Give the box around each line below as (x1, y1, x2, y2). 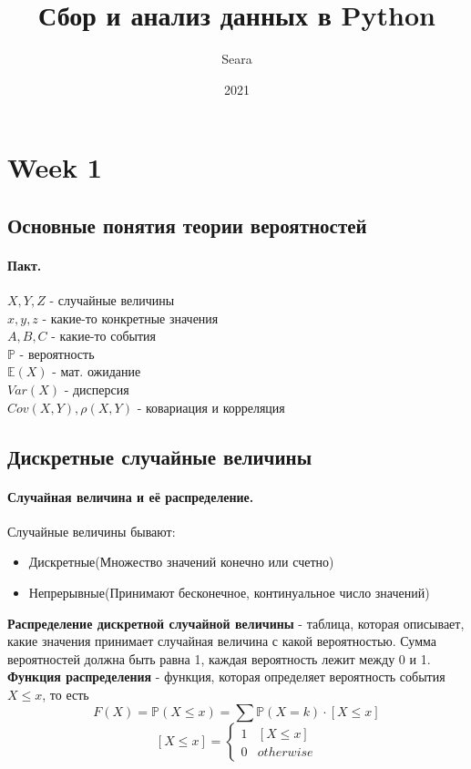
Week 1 (7, 149, 102, 186)
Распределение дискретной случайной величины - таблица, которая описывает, (7, 613, 465, 632)
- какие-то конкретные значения (42, 308, 219, 327)
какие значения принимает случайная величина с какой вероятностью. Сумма (7, 631, 436, 651)
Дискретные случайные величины (7, 442, 312, 470)
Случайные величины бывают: (7, 521, 176, 540)
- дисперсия (64, 380, 129, 399)
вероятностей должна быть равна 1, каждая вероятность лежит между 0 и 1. (7, 649, 431, 668)
